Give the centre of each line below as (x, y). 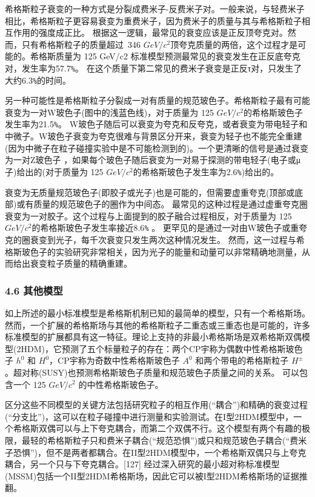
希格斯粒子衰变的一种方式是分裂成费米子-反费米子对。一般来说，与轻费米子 (155, 8)
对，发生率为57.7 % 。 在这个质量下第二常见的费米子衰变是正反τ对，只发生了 (154, 68)
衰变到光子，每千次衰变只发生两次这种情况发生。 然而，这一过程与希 (167, 239)
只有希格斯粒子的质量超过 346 (81, 44)
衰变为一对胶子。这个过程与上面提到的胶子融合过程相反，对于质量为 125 (148, 215)
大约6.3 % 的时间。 (38, 80)
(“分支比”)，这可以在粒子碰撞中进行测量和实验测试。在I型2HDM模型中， (149, 416)
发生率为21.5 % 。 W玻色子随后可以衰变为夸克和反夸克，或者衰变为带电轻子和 (156, 124)
